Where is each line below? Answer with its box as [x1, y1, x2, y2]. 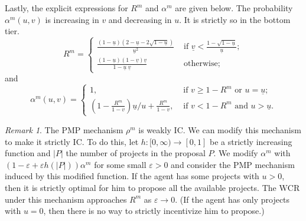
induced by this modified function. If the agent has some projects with [5, 170, 259, 182]
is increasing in [45, 13, 99, 25]
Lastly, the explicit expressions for [5, 2, 128, 14]
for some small [94, 158, 147, 170]
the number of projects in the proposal [66, 147, 206, 159]
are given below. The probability [175, 2, 293, 14]
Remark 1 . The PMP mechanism [5, 123, 123, 136]
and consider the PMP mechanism [171, 158, 295, 170]
